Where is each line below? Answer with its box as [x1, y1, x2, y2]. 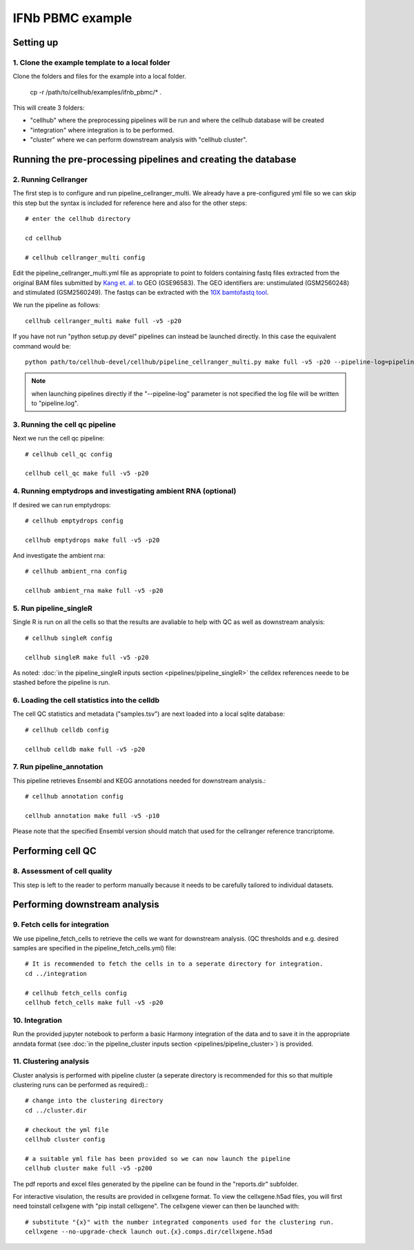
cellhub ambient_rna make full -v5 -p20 [25, 587, 164, 595]
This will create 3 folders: [12, 104, 85, 112]
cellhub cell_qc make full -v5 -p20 [25, 469, 149, 478]
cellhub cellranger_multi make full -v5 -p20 [25, 317, 182, 324]
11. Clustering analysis [12, 1057, 90, 1066]
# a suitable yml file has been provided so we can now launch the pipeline [25, 1155, 291, 1162]
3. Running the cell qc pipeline [12, 420, 117, 429]
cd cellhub [25, 234, 62, 242]
